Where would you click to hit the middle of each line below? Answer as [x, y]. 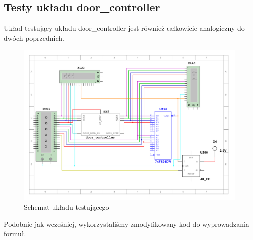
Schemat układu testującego [67, 207]
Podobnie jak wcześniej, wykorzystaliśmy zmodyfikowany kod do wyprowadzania [126, 223]
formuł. [15, 233]
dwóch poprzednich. [34, 38]
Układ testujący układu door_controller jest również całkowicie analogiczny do [124, 28]
